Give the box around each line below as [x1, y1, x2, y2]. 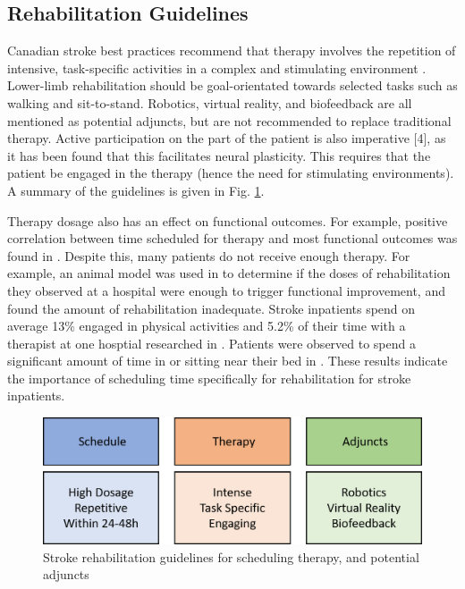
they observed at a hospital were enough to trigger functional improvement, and [7, 281, 445, 299]
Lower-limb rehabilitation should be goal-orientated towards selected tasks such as [7, 76, 458, 95]
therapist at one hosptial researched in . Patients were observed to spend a [7, 333, 416, 352]
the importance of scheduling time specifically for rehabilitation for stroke [7, 368, 411, 387]
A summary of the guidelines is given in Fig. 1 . [7, 181, 265, 199]
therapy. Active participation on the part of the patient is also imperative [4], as [7, 129, 446, 147]
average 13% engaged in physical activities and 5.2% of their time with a [7, 316, 406, 335]
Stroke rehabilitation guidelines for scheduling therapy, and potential [43, 547, 419, 566]
